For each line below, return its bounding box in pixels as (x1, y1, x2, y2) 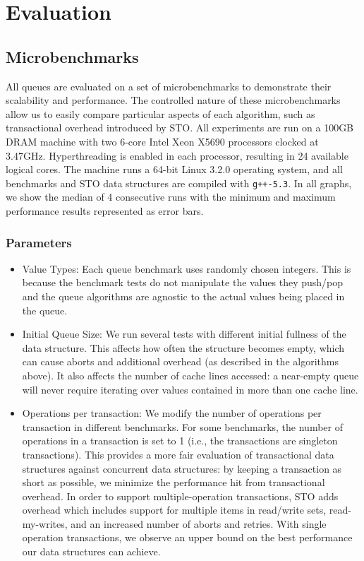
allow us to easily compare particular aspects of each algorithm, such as (6, 106, 315, 121)
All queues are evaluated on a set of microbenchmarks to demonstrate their (6, 78, 332, 93)
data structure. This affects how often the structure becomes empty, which (22, 340, 345, 355)
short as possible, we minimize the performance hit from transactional (22, 475, 325, 490)
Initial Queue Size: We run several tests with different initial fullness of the (22, 326, 346, 341)
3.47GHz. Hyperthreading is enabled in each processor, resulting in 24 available (6, 148, 348, 163)
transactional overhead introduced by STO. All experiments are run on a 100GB (6, 120, 354, 135)
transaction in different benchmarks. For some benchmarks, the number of (22, 419, 343, 434)
